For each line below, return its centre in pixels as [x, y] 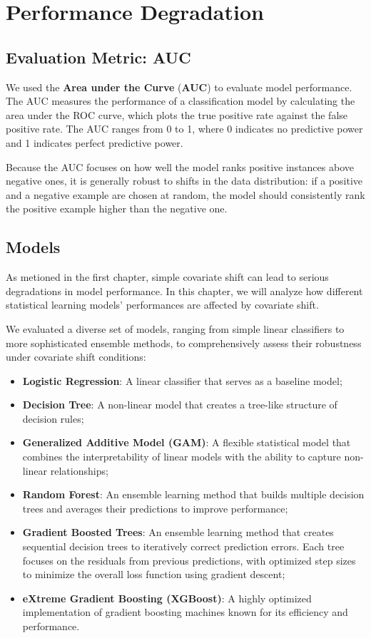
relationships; [79, 470]
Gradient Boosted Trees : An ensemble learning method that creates [178, 532]
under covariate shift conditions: [76, 357]
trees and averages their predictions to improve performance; [155, 508]
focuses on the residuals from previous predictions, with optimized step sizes [189, 560]
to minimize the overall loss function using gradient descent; [154, 574]
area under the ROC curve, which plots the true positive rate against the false [177, 114]
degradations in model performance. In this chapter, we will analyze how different [184, 290]
